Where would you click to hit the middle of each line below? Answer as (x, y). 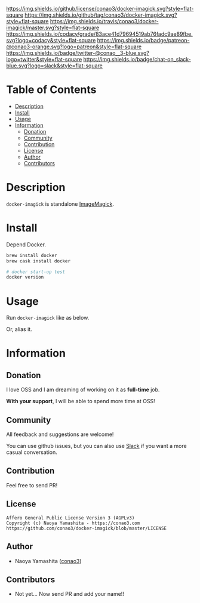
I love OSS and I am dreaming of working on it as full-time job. (83, 389)
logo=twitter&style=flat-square (44, 59)
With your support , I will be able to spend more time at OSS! (81, 401)
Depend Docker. (26, 245)
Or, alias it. (19, 329)
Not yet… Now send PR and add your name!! (69, 594)
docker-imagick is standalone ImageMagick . (60, 204)
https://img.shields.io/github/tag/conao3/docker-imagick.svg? (101, 15)
